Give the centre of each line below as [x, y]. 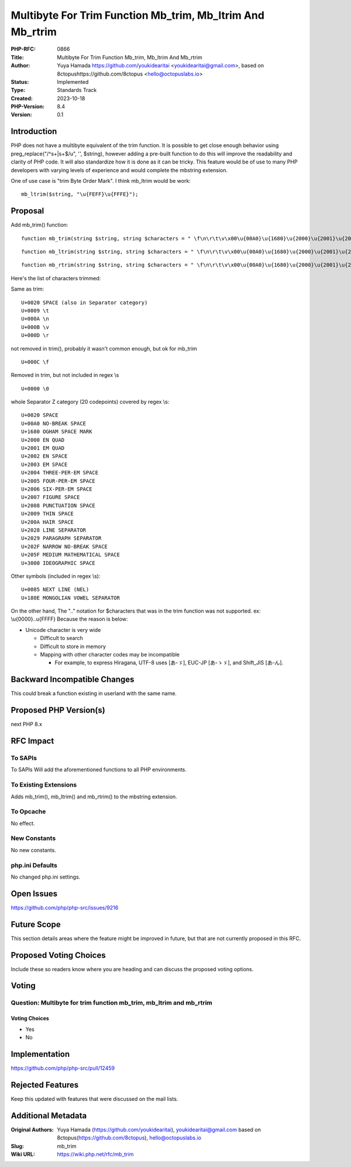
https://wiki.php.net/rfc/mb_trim [95, 1154]
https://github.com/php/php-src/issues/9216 [65, 907]
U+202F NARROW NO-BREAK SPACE [65, 546]
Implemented [73, 81]
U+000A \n [35, 319]
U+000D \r [35, 335]
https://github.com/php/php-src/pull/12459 [63, 1068]
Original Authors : [32, 1129]
